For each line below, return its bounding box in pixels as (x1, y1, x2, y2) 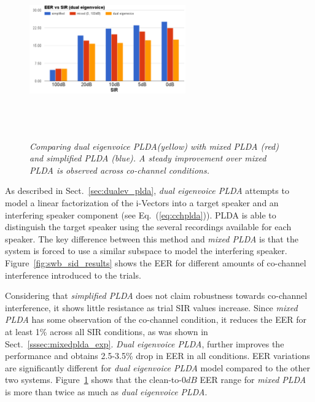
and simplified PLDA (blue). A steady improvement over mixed (29, 152, 266, 164)
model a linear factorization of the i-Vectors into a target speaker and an (5, 196, 279, 209)
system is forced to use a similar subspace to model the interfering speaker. (5, 244, 287, 257)
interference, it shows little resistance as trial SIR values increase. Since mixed (5, 301, 298, 314)
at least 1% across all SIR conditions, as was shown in (5, 325, 208, 338)
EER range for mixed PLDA (200, 373, 306, 386)
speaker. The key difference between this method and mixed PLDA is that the (5, 232, 298, 245)
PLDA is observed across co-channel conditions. (29, 163, 209, 176)
